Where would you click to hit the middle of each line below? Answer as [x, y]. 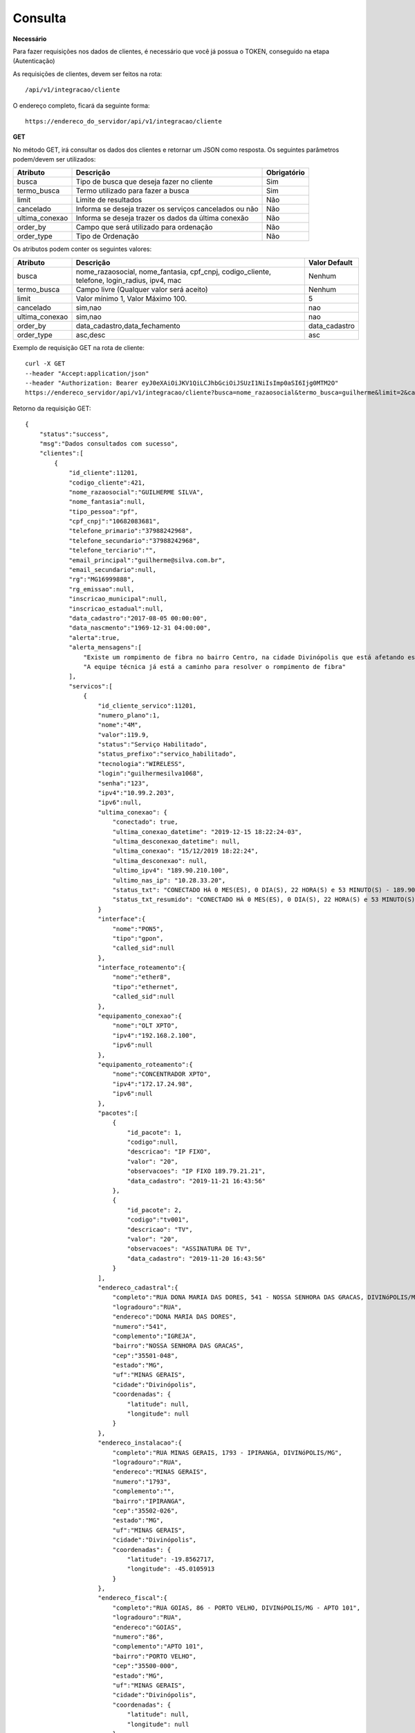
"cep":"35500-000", [146, 1666]
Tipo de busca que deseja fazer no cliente [144, 182]
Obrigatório [286, 173]
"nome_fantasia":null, [107, 502]
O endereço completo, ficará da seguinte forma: [81, 105]
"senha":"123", [123, 783]
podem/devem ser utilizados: [54, 159]
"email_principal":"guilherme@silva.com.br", [147, 560]
